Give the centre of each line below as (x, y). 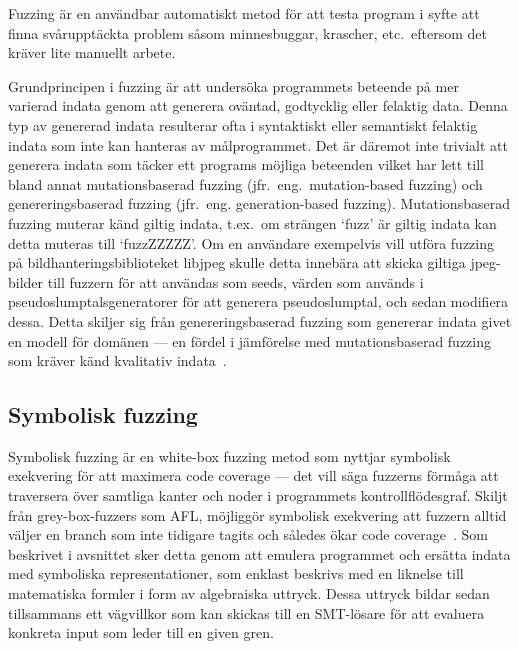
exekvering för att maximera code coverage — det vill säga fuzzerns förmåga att (253, 475)
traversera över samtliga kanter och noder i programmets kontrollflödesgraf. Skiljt (258, 495)
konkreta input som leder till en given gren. (141, 632)
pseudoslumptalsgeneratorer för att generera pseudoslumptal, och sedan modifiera (258, 301)
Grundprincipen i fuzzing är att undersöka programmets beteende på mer (233, 85)
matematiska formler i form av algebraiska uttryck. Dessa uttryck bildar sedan (249, 593)
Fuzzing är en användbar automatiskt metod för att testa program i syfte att (244, 13)
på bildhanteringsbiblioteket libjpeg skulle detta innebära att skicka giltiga (237, 262)
